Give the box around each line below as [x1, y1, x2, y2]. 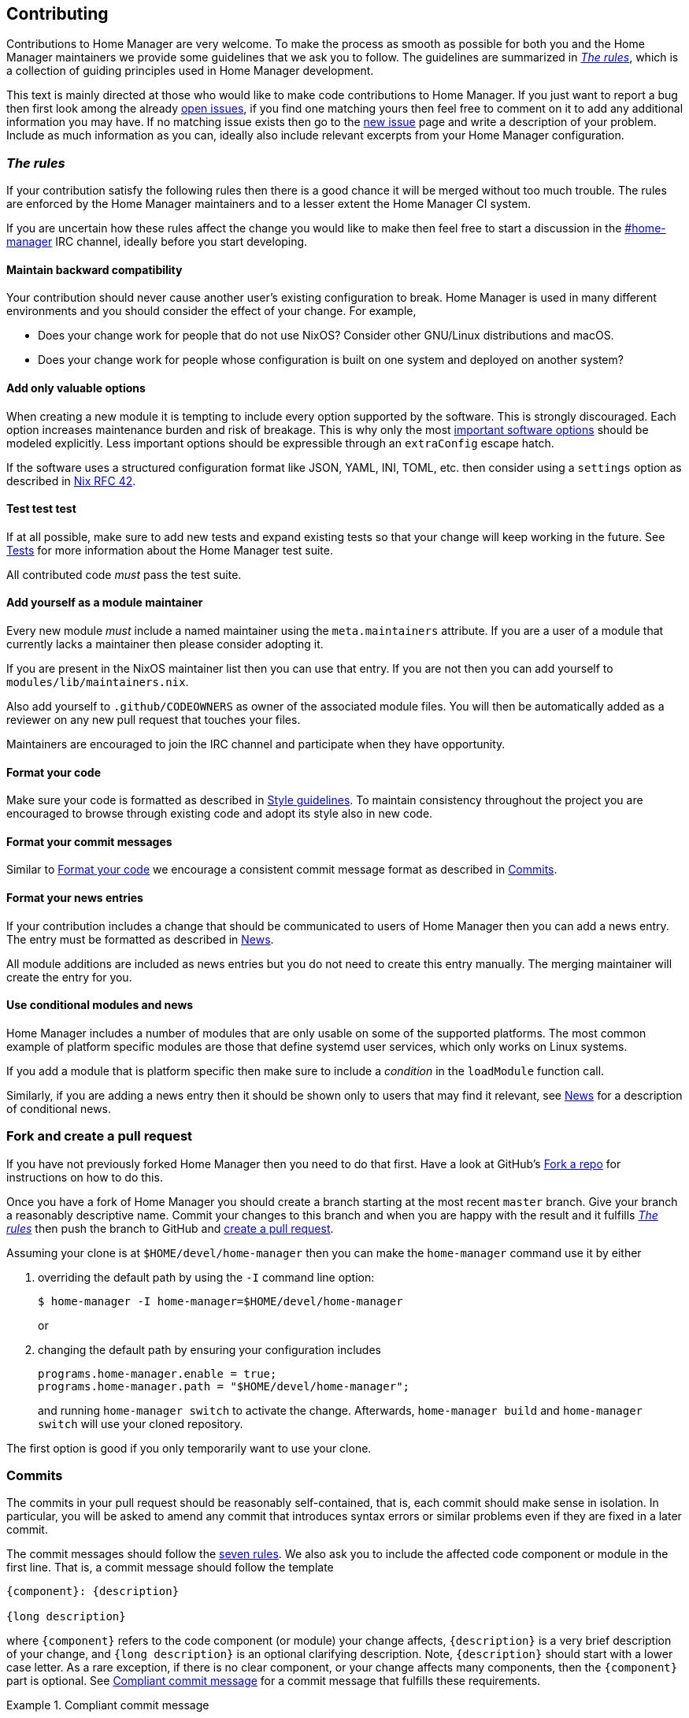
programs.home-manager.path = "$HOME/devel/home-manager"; [38, 1379, 410, 1393]
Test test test [6, 502, 76, 516]
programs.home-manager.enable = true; [38, 1367, 277, 1380]
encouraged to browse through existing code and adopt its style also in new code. [6, 807, 433, 821]
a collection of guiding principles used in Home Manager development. [6, 64, 374, 78]
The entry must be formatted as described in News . [6, 932, 274, 946]
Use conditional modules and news [6, 998, 194, 1012]
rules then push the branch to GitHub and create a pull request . [6, 1221, 334, 1235]
